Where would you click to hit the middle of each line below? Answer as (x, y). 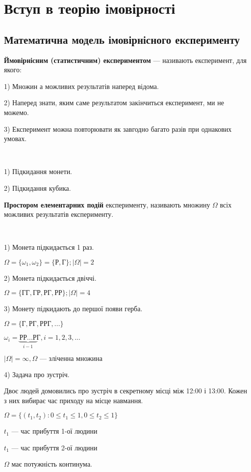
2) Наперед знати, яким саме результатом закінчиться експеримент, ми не (114, 103)
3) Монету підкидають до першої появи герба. (73, 309)
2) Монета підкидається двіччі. (50, 278)
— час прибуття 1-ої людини (54, 431)
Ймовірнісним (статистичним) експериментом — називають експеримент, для (125, 60)
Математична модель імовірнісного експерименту (122, 39)
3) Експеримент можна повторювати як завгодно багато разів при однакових (118, 129)
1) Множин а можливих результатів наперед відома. (81, 86)
